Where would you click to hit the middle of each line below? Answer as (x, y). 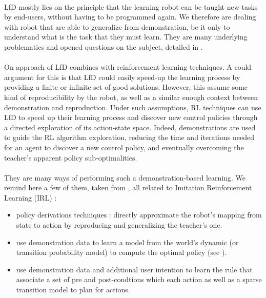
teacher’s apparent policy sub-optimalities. (71, 157)
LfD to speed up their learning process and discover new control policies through (131, 117)
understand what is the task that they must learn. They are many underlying (126, 37)
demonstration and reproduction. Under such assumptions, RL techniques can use (133, 107)
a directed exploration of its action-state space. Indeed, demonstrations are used (130, 127)
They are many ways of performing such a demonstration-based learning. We (125, 177)
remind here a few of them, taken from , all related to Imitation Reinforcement (128, 187)
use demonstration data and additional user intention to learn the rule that (134, 269)
